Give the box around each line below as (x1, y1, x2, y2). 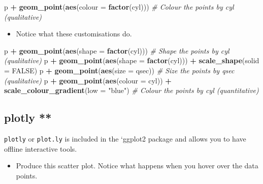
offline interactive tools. (4, 143, 77, 154)
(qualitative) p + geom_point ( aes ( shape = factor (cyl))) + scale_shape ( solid (4, 55, 259, 66)
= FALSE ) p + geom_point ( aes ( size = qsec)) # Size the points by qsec (4, 65, 235, 75)
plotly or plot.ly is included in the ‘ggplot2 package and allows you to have (4, 133, 246, 144)
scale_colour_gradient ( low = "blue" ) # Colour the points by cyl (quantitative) (4, 85, 259, 96)
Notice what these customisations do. (16, 28, 132, 39)
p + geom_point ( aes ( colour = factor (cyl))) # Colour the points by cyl (4, 2, 234, 12)
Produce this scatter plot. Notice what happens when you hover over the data (16, 160, 258, 171)
